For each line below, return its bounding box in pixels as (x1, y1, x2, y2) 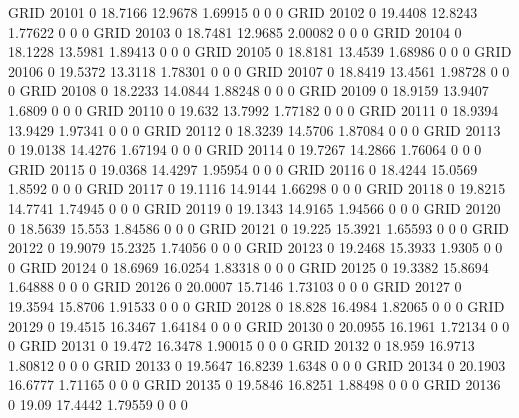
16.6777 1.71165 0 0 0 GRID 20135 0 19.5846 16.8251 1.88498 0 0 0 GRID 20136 (8, 374, 501, 395)
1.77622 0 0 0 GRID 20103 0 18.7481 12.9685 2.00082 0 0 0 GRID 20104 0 (8, 21, 462, 42)
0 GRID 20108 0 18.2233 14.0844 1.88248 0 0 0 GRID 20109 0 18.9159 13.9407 (8, 80, 489, 101)
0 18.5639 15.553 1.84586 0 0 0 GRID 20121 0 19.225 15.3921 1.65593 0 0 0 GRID (8, 217, 510, 238)
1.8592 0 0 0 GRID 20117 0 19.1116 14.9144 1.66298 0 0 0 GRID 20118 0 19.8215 (8, 178, 506, 199)
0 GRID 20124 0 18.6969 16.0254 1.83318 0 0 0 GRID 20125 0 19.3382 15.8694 (8, 256, 489, 277)
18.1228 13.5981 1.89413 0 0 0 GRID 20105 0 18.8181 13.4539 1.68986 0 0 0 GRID (8, 41, 512, 62)
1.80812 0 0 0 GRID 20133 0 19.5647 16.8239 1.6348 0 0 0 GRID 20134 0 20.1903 (8, 354, 506, 375)
